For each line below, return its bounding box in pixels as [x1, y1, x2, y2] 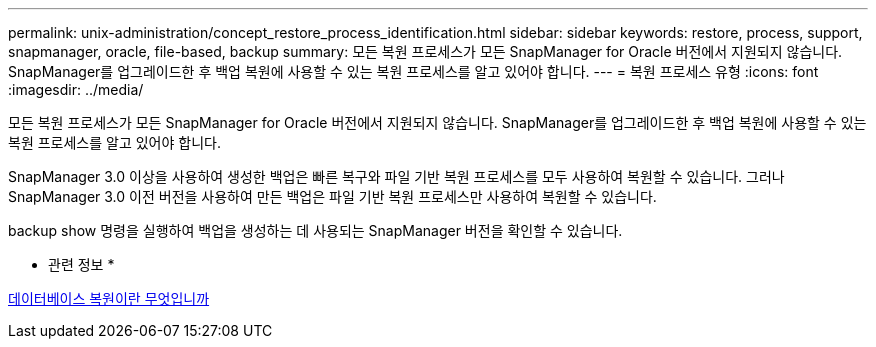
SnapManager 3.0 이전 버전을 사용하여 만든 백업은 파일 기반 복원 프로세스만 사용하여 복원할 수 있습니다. [8, 188, 657, 205]
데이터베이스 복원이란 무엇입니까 [8, 290, 210, 307]
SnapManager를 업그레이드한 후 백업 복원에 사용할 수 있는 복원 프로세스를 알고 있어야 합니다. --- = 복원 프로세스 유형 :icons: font [8, 63, 819, 80]
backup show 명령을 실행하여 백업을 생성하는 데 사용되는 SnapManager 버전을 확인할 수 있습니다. [8, 222, 623, 239]
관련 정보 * [48, 256, 115, 273]
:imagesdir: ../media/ [8, 81, 144, 98]
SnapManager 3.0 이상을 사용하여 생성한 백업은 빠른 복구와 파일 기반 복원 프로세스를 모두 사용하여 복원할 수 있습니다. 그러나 [8, 168, 785, 185]
